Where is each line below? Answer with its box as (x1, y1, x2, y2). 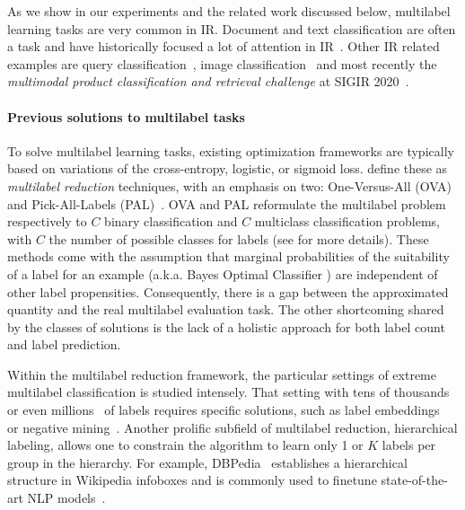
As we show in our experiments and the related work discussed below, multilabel (7, 2, 451, 20)
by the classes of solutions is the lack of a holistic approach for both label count (7, 317, 445, 336)
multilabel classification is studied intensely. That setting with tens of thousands (7, 382, 450, 401)
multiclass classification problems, (254, 212, 440, 231)
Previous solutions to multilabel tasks (7, 107, 245, 126)
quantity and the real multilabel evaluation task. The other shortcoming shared (7, 300, 444, 319)
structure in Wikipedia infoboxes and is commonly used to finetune (7, 470, 377, 489)
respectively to (7, 212, 87, 231)
